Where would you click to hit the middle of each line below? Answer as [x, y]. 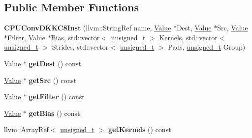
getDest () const [55, 63]
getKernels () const [140, 129]
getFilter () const [57, 97]
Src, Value [233, 28]
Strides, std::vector [80, 47]
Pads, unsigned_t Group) [207, 47]
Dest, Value [194, 28]
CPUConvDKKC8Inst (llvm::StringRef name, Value [88, 28]
